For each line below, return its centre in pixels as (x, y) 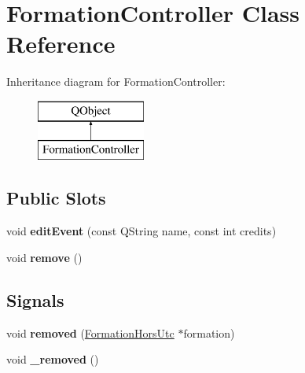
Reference (61, 44)
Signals (35, 299)
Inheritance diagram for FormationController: (116, 81)
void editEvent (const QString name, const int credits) (141, 231)
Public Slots (56, 198)
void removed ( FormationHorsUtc (90, 332)
